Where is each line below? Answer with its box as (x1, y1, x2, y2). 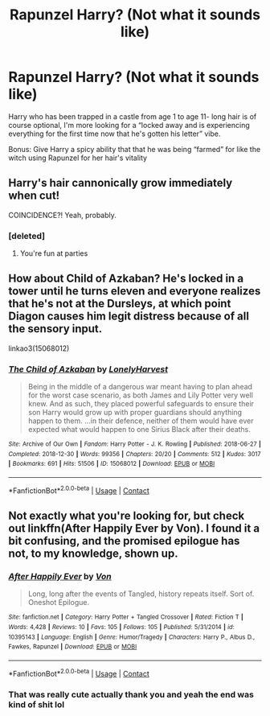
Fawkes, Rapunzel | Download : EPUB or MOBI (8, 643, 137, 651)
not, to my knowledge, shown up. (8, 547, 178, 561)
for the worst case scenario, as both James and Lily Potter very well (27, 390, 253, 400)
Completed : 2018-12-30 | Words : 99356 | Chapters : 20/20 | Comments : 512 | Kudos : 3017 (8, 450, 261, 458)
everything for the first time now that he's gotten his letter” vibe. (8, 129, 221, 138)
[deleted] (8, 230, 46, 241)
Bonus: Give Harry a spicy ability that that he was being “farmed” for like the (8, 144, 261, 154)
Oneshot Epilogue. (27, 598, 90, 607)
